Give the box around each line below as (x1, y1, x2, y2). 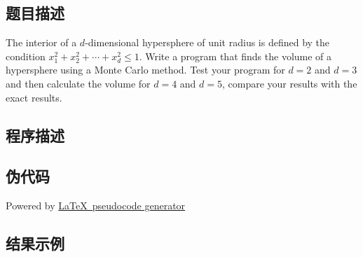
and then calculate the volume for (6, 76, 151, 90)
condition (6, 48, 46, 63)
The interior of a (6, 35, 77, 50)
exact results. (6, 90, 62, 104)
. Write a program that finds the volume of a (139, 48, 332, 63)
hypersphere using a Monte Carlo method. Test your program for (6, 62, 285, 77)
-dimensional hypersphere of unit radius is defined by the (85, 35, 330, 50)
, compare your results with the (222, 76, 357, 90)
